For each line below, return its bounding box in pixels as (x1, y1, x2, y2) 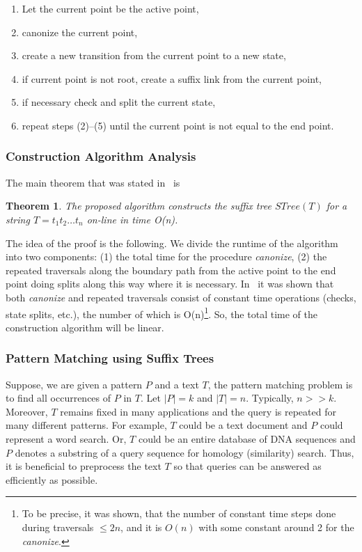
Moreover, (6, 404, 48, 418)
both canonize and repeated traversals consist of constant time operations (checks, (6, 290, 356, 304)
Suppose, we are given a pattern (6, 377, 143, 391)
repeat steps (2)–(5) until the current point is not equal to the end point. (22, 118, 334, 132)
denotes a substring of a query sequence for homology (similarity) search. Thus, (15, 445, 354, 459)
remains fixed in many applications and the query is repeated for (60, 404, 336, 418)
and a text (155, 377, 199, 391)
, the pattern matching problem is (207, 377, 353, 391)
